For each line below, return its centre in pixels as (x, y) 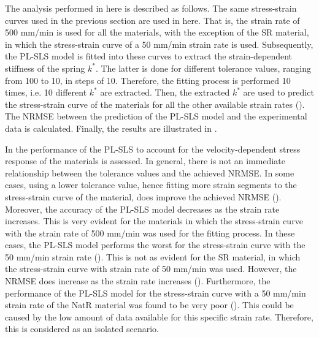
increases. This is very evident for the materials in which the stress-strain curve (154, 221)
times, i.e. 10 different (46, 92)
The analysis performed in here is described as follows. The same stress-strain (151, 8)
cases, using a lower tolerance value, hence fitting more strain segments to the (151, 185)
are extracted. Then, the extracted (165, 92)
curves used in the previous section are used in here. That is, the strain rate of (152, 20)
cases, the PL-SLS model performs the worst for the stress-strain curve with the (155, 245)
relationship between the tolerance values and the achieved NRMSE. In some (150, 172)
